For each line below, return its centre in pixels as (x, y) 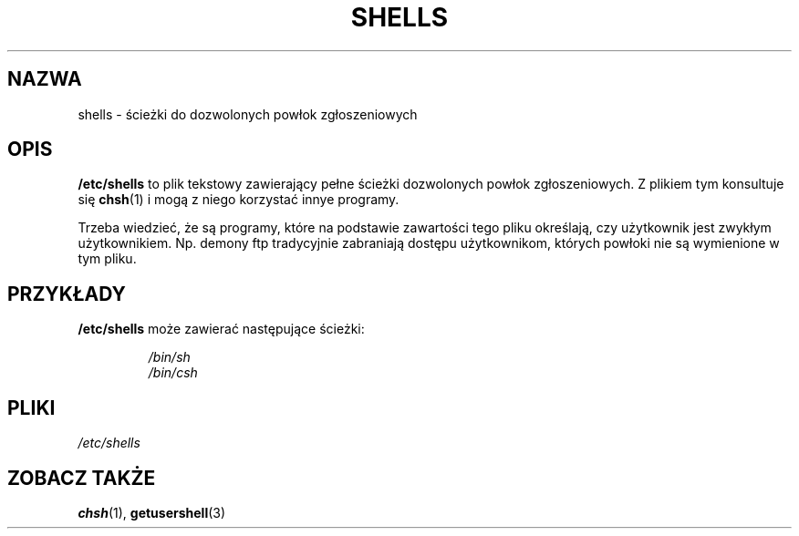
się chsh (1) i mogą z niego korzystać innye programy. (239, 200)
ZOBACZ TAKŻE (82, 478)
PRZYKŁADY (67, 294)
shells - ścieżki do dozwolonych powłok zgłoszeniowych (248, 114)
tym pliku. (107, 259)
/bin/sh (169, 357)
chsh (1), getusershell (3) (152, 512)
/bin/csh (173, 373)
